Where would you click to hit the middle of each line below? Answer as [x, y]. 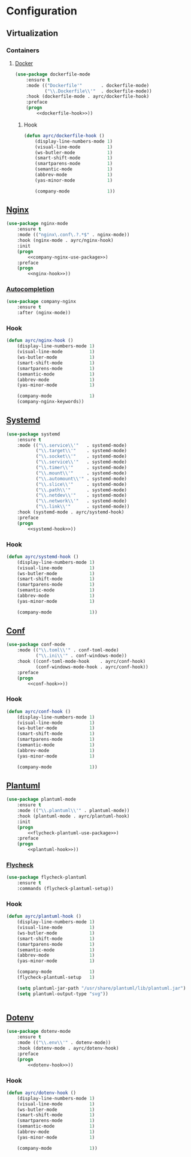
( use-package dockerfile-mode [53, 74]
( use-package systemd [33, 434]
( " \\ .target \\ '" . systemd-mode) [81, 451]
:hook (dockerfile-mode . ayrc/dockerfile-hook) [88, 97]
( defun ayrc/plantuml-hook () [44, 916]
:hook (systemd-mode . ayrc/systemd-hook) [71, 512]
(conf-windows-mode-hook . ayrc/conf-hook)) [92, 667]
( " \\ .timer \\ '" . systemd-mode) [81, 468]
